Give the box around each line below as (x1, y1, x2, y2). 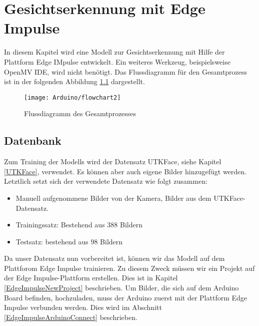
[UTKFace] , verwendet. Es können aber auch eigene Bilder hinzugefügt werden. (4, 166, 246, 176)
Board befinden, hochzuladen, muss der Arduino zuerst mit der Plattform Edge (4, 292, 247, 302)
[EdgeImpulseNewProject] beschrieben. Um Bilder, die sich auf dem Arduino (4, 282, 239, 293)
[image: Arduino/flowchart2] (24, 94, 121, 101)
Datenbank (4, 133, 61, 148)
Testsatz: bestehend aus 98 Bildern (15, 236, 123, 246)
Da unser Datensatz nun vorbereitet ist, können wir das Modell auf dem (4, 253, 225, 263)
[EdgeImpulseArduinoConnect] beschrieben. (4, 311, 137, 322)
